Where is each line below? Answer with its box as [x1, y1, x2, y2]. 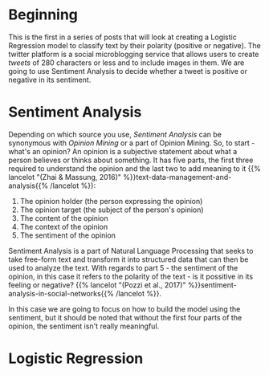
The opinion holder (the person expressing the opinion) [19, 196, 203, 206]
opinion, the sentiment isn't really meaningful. [8, 321, 160, 331]
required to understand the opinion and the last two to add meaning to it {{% [8, 163, 261, 173]
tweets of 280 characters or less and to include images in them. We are [8, 58, 245, 67]
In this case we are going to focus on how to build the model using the [8, 304, 241, 314]
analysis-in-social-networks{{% [8, 288, 114, 298]
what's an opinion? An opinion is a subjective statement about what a [8, 146, 238, 156]
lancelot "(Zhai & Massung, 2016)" [8, 172, 122, 181]
